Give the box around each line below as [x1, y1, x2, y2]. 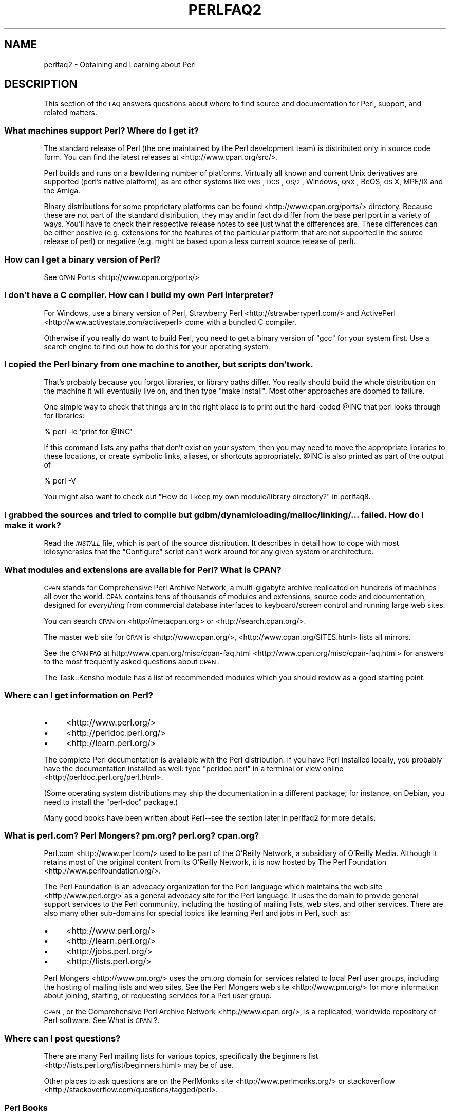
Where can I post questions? [4, 1033, 121, 1044]
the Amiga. [44, 186, 81, 195]
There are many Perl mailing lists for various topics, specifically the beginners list [44, 1052, 318, 1061]
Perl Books [4, 1102, 48, 1113]
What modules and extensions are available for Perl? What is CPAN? [4, 564, 282, 575]
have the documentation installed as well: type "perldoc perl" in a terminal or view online [44, 764, 344, 773]
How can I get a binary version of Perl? [4, 254, 161, 265]
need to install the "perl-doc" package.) [44, 797, 178, 806]
